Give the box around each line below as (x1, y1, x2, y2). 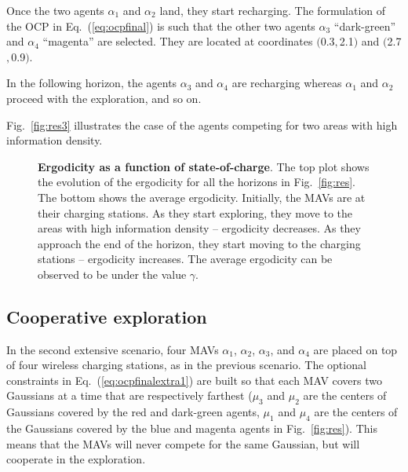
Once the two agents (6, 2, 104, 18)
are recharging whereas (231, 75, 342, 91)
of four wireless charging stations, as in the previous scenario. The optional (6, 357, 366, 373)
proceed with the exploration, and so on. (6, 90, 202, 106)
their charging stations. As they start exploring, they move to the (38, 204, 353, 221)
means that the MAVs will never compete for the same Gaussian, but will (6, 435, 360, 452)
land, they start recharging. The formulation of (159, 2, 386, 18)
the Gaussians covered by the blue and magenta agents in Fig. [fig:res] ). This (6, 420, 377, 437)
